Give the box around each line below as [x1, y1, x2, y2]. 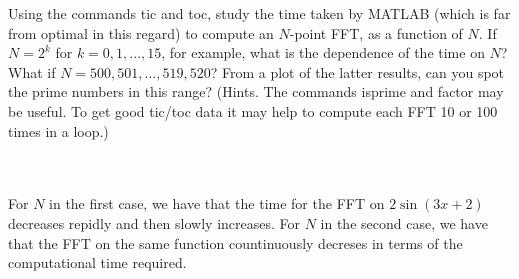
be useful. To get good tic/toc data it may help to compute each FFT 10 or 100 [8, 100, 498, 121]
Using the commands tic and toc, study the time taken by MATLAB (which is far [8, 3, 511, 23]
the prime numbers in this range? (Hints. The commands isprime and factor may [8, 81, 504, 102]
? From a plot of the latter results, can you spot [210, 61, 505, 82]
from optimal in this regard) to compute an [8, 22, 274, 43]
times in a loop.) [8, 120, 109, 141]
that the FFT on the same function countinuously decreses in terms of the [8, 232, 463, 253]
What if [8, 61, 56, 82]
